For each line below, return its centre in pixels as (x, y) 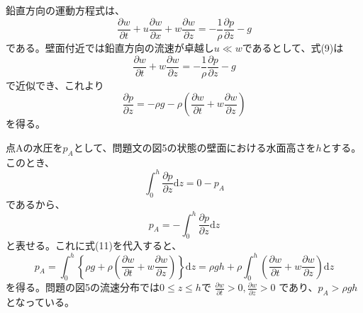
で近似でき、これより (55, 85)
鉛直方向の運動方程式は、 (65, 10)
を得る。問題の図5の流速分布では (83, 287)
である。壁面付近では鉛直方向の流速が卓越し (110, 48)
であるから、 (35, 204)
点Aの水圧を (34, 147)
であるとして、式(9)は (293, 48)
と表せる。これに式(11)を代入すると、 (94, 245)
